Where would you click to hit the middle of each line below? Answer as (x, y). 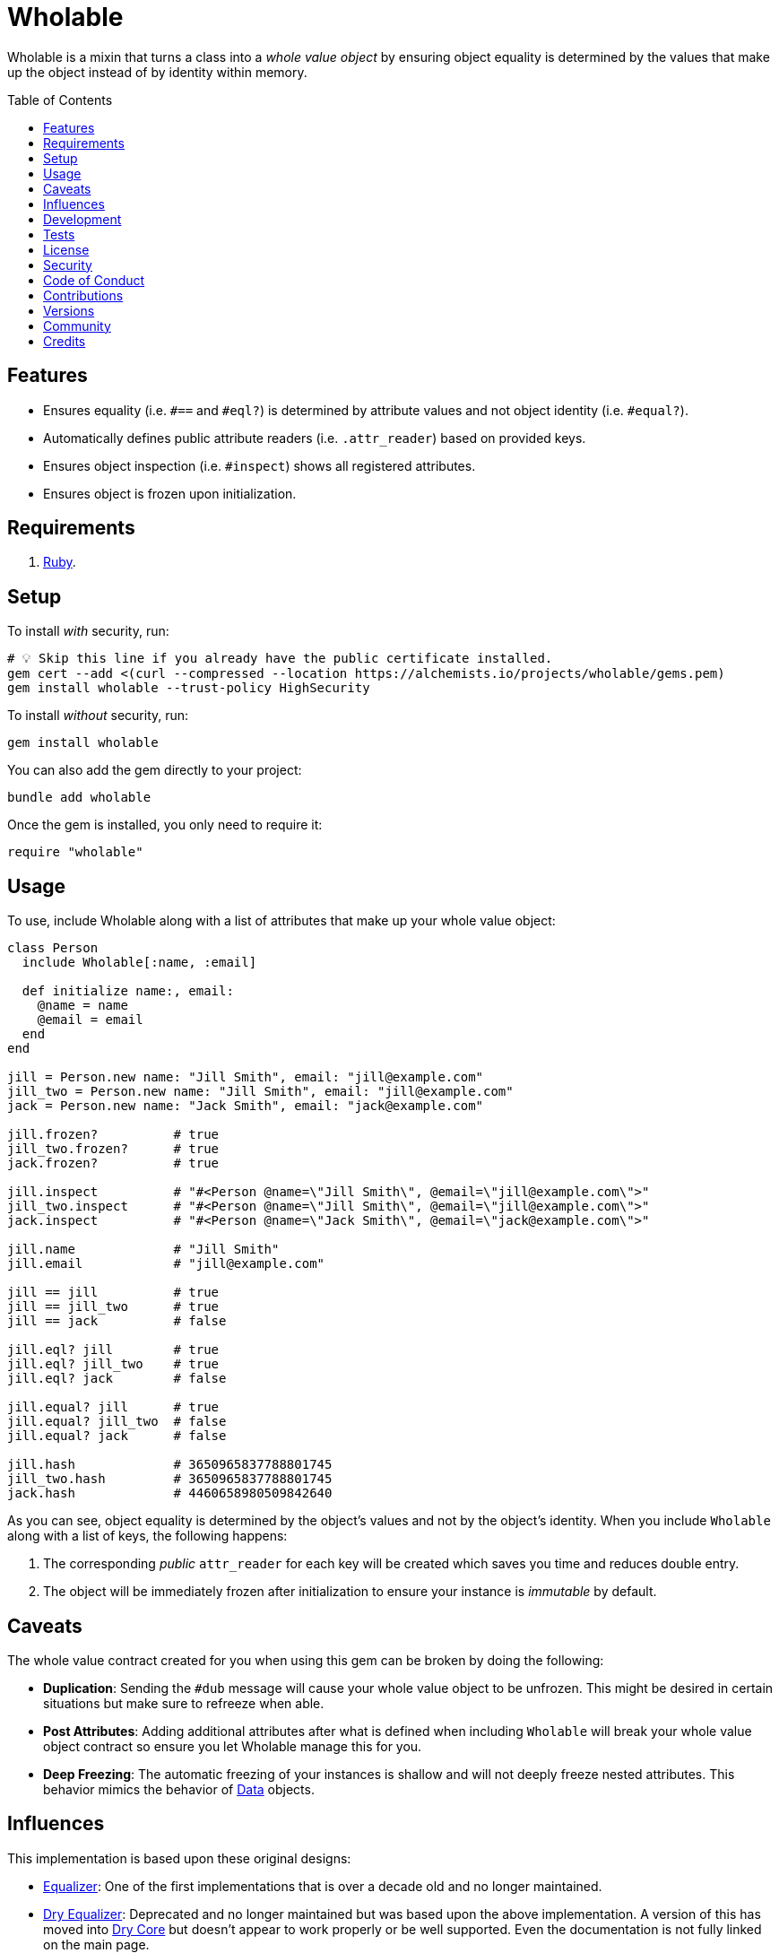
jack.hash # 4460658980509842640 (170, 1493)
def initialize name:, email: (128, 991)
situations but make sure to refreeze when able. (184, 1703)
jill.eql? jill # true (113, 1350)
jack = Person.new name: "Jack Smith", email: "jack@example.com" (246, 1106)
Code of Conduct (94, 280)
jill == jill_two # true (113, 1307)
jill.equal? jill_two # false (117, 1422)
